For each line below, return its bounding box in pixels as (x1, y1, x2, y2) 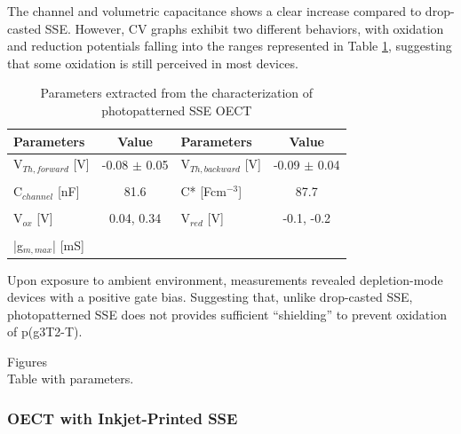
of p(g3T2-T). (7, 322, 83, 341)
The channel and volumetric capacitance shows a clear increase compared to (7, 2, 422, 20)
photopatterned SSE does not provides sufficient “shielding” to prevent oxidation (7, 304, 447, 323)
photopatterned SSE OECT (101, 100, 252, 119)
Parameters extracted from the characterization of (40, 83, 314, 102)
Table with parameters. (7, 369, 134, 388)
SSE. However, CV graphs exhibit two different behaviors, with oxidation (44, 19, 444, 37)
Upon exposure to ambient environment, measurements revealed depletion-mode (7, 270, 443, 288)
